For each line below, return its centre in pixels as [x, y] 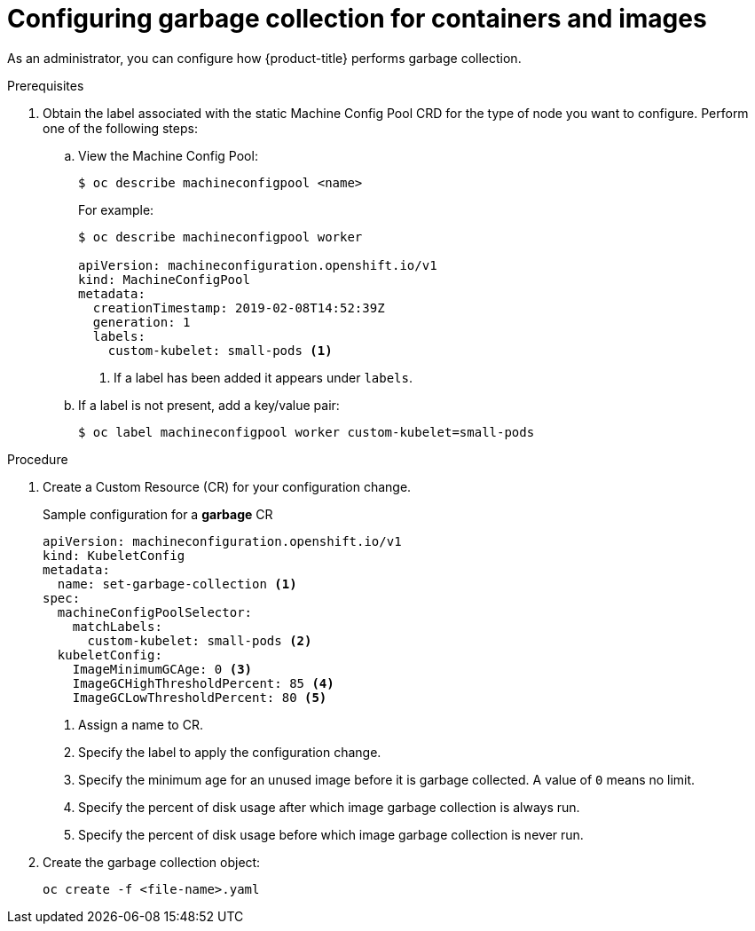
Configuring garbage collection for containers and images [357, 19]
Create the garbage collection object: [152, 862]
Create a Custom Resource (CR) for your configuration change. [227, 486]
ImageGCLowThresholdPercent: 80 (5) [200, 697]
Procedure [38, 459]
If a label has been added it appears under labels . [263, 377]
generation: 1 [142, 322]
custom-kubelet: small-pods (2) [200, 640]
